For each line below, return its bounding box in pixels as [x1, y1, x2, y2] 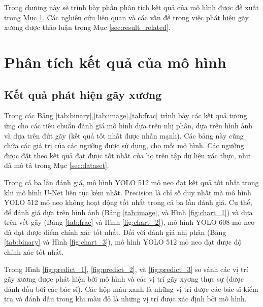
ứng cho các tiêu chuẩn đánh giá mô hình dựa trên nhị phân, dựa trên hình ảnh [4, 120, 252, 130]
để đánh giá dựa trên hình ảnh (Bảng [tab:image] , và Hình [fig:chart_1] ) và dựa [4, 207, 253, 217]
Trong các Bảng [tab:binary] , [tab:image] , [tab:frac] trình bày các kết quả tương [4, 110, 247, 121]
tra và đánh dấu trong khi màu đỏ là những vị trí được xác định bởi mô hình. [4, 293, 247, 304]
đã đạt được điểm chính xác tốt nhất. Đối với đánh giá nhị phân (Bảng [4, 226, 226, 237]
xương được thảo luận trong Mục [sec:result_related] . [4, 22, 171, 32]
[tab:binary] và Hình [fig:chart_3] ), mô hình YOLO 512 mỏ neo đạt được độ [4, 236, 242, 247]
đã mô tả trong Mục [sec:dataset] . [4, 160, 109, 170]
